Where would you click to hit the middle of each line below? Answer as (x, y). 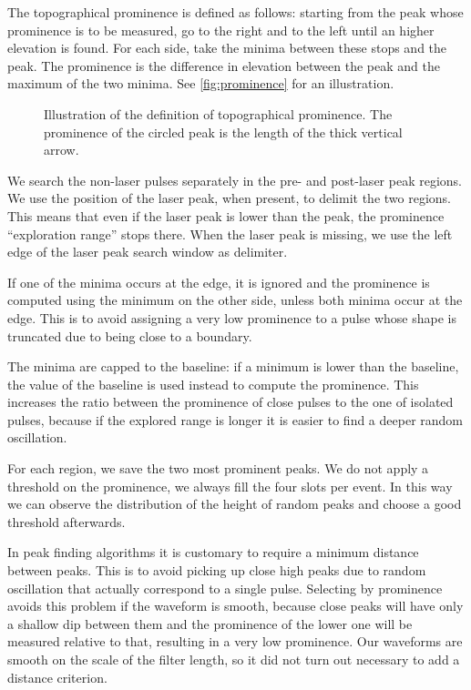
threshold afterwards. (67, 521)
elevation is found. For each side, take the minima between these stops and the (227, 48)
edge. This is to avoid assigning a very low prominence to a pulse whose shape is (232, 317)
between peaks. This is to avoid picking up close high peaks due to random (217, 570)
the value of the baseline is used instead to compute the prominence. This (213, 384)
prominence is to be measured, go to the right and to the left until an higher (221, 30)
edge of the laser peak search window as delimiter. (148, 252)
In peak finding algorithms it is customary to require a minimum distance (213, 552)
